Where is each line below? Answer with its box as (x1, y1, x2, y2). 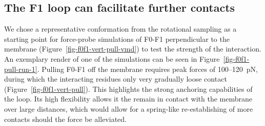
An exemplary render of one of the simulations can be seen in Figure (4, 53, 220, 64)
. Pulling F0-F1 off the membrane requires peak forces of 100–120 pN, (37, 63, 258, 74)
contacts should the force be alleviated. (4, 113, 127, 124)
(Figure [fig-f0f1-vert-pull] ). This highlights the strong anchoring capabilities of (4, 83, 253, 94)
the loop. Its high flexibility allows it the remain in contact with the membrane (4, 93, 253, 104)
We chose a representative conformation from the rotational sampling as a (4, 23, 237, 34)
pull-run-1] (4, 63, 37, 74)
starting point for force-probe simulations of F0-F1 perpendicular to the (4, 33, 230, 44)
